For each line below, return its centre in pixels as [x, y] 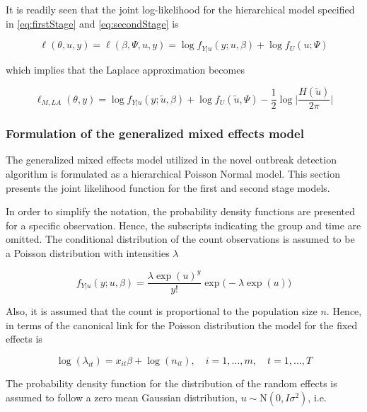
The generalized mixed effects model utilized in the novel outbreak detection [171, 160]
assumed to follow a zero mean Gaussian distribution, [122, 397]
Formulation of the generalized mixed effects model [155, 133]
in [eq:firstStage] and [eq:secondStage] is [92, 23]
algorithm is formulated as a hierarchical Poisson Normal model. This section [173, 174]
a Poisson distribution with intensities [88, 253]
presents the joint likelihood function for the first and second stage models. [168, 187]
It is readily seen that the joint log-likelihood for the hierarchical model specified [180, 9]
